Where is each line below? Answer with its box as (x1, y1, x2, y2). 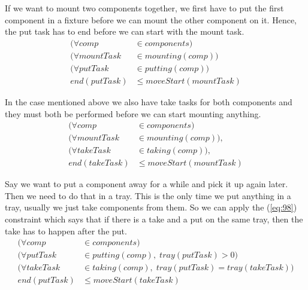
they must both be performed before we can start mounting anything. (5, 107, 261, 120)
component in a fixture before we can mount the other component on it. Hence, (5, 13, 297, 26)
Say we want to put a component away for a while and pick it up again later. (5, 178, 288, 190)
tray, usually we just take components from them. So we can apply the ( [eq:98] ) (5, 201, 297, 213)
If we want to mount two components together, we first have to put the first (5, 2, 284, 14)
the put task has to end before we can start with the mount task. (5, 25, 244, 38)
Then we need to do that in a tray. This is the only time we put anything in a (5, 189, 291, 202)
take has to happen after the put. (5, 224, 127, 237)
